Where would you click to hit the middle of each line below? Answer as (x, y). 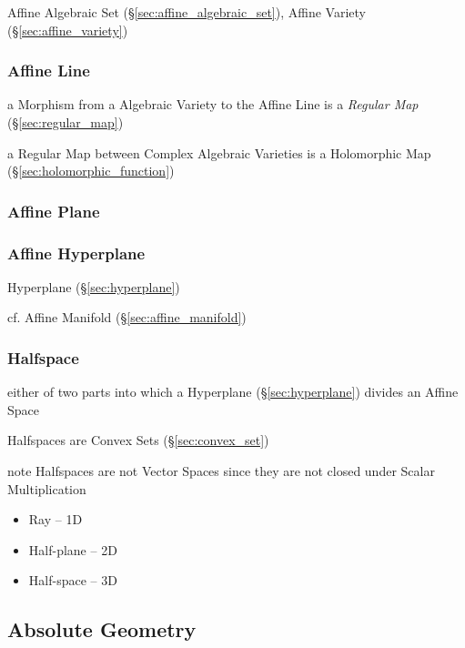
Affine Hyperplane (76, 253)
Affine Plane (54, 211)
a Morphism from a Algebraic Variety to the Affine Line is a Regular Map (213, 104)
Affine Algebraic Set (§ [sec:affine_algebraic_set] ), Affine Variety (187, 12)
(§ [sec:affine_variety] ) (68, 30)
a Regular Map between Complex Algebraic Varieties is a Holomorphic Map (219, 152)
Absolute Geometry (102, 629)
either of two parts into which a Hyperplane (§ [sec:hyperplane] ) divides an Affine (233, 392)
